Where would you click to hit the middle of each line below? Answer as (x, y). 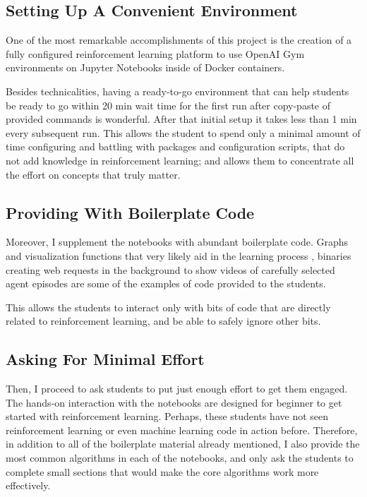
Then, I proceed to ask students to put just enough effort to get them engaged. (177, 389)
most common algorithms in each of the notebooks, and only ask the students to (180, 458)
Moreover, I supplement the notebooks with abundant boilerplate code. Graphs (177, 242)
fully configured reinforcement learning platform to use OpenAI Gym (155, 53)
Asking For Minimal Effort (105, 359)
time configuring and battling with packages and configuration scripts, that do (175, 146)
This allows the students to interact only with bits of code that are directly (168, 307)
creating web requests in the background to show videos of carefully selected (170, 269)
